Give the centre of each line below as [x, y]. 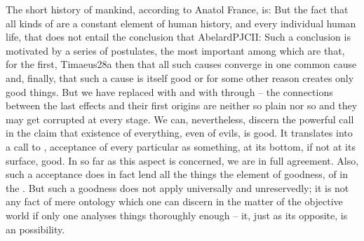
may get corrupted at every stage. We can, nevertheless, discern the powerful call [180, 119]
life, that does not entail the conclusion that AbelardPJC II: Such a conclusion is [178, 37]
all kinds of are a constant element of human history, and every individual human [181, 23]
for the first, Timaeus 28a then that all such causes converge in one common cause [181, 64]
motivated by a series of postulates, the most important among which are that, [175, 50]
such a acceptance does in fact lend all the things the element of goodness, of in [177, 174]
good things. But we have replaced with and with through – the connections [169, 91]
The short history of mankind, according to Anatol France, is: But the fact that [177, 9]
